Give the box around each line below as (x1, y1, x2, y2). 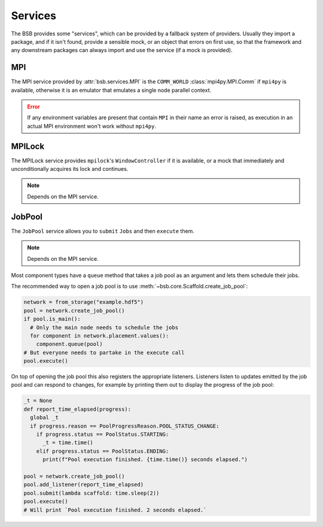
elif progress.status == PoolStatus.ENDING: (36, 447, 169, 454)
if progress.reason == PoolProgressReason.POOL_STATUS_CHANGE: (30, 423, 220, 429)
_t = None (23, 397, 53, 404)
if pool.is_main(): (23, 315, 81, 323)
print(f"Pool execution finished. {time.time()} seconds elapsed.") (42, 456, 248, 463)
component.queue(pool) (36, 341, 103, 348)
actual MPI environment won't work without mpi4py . (27, 122, 157, 130)
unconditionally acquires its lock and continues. (11, 165, 129, 173)
